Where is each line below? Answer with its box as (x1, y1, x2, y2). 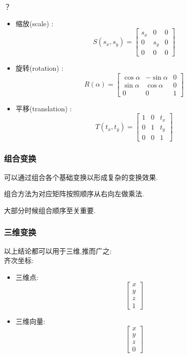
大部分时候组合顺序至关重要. (4, 205, 96, 215)
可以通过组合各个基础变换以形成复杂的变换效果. (4, 172, 158, 182)
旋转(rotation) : (15, 63, 64, 73)
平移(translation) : (15, 103, 72, 113)
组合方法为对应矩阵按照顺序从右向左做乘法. (4, 188, 144, 199)
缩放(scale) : (15, 18, 54, 28)
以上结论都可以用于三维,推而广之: (4, 245, 112, 256)
